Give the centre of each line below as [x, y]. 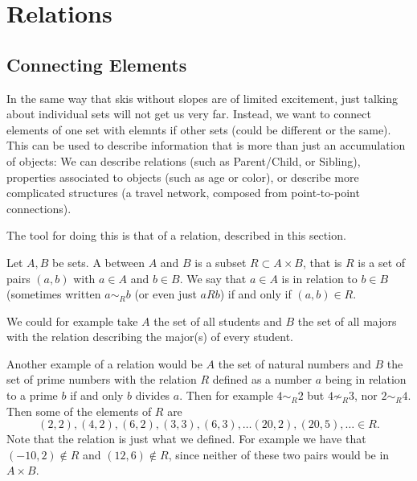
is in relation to [319, 278]
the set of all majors [347, 321]
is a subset [221, 262]
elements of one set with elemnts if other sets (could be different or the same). [199, 129]
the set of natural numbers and [294, 363]
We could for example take [72, 321]
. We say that [213, 278]
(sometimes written [54, 294]
